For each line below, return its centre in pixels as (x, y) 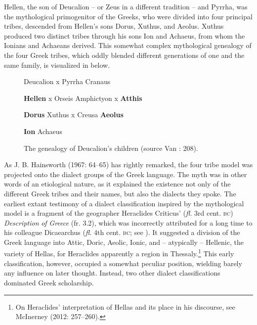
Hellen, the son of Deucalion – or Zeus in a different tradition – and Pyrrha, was (126, 6)
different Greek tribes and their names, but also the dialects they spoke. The (120, 193)
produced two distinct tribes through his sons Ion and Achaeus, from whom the (125, 35)
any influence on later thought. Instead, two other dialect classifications (112, 273)
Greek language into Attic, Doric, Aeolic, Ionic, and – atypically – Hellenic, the (124, 242)
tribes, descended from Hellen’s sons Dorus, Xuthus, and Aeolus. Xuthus (114, 26)
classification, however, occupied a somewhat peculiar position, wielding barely (123, 263)
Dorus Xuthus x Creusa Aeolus (74, 115)
